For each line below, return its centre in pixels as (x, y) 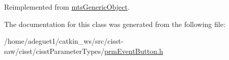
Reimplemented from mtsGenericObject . (67, 7)
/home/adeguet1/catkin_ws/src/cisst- (64, 41)
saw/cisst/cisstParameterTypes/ (54, 51)
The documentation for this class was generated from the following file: (115, 24)
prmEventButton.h (134, 51)
